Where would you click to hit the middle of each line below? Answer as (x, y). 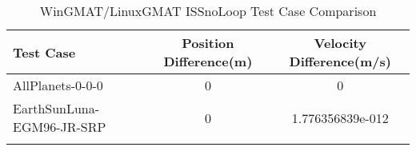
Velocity (340, 43)
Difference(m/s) (340, 61)
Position (208, 43)
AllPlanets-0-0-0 (58, 85)
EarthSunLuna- (56, 108)
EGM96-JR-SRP (60, 127)
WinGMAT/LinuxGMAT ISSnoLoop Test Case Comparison (208, 11)
